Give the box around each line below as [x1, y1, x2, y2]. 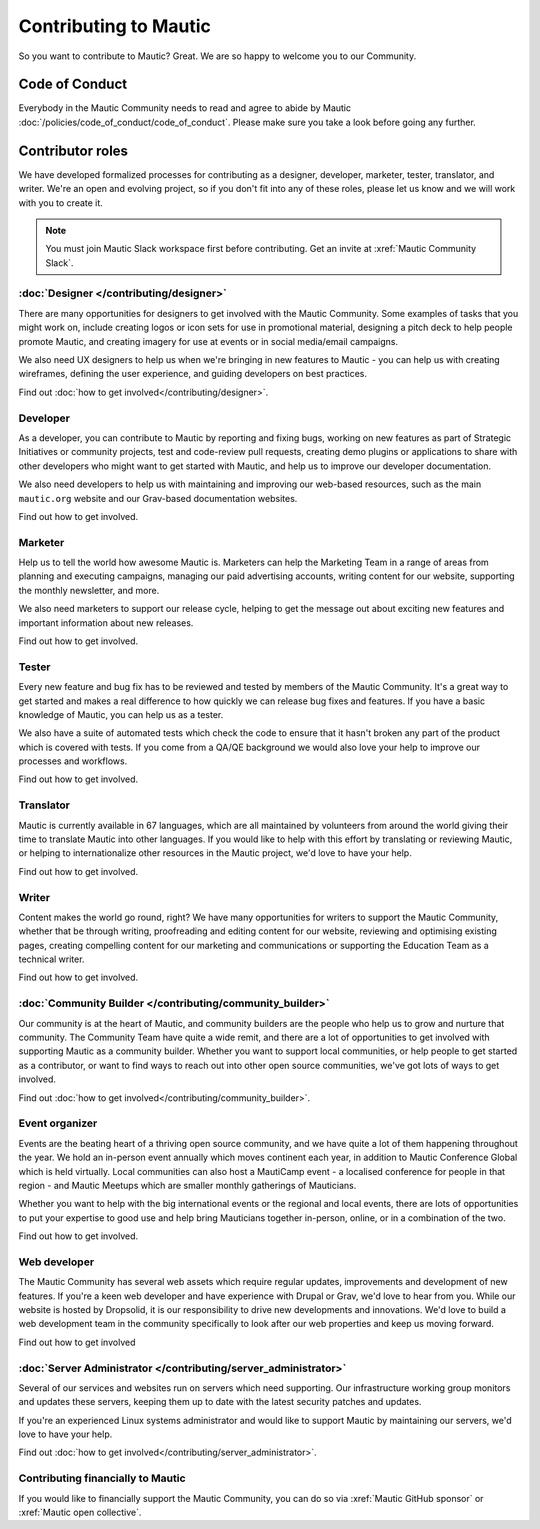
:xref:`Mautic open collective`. [18, 1506, 142, 1518]
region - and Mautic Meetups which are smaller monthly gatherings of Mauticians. [18, 1179, 357, 1191]
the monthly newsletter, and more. [18, 584, 160, 596]
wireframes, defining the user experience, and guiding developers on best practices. [18, 368, 367, 380]
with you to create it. [18, 196, 104, 209]
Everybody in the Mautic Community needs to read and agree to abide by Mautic [18, 102, 352, 114]
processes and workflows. [18, 755, 128, 767]
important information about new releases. [18, 616, 194, 629]
